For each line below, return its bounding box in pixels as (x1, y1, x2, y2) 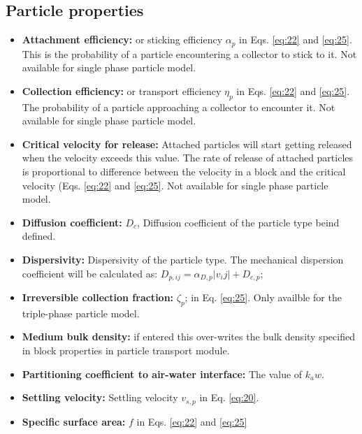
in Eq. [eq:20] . (199, 390, 259, 405)
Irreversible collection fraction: (22, 290, 174, 305)
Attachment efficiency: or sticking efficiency (22, 32, 223, 47)
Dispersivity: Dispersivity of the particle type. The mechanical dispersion (22, 252, 344, 266)
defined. (22, 229, 56, 243)
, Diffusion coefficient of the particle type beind (137, 215, 340, 229)
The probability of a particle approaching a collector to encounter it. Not (22, 99, 335, 114)
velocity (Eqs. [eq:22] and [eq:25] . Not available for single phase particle (22, 178, 328, 192)
